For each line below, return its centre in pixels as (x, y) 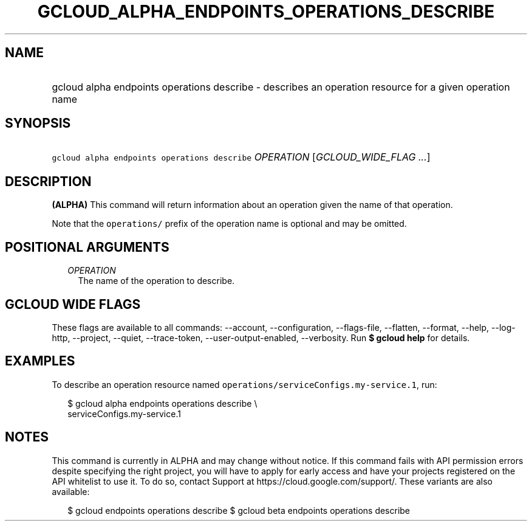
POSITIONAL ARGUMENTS (87, 247)
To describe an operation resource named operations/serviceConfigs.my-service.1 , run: (244, 384)
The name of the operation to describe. (156, 281)
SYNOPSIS (38, 123)
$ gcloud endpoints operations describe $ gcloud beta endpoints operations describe (239, 510)
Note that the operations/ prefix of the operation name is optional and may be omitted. (229, 224)
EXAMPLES (40, 361)
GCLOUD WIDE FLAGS (73, 304)
